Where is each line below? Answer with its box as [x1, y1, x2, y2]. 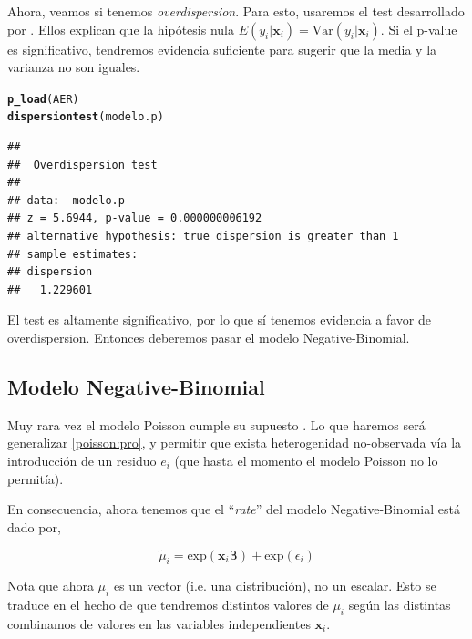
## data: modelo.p [7, 193, 125, 207]
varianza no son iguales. [7, 57, 140, 77]
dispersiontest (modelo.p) [7, 110, 164, 124]
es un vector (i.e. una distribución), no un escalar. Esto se [113, 576, 436, 595]
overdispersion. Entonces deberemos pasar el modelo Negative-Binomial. [7, 328, 410, 347]
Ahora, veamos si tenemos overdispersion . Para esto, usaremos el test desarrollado [7, 2, 465, 20]
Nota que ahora [7, 576, 94, 595]
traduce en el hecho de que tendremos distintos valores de [7, 595, 329, 614]
